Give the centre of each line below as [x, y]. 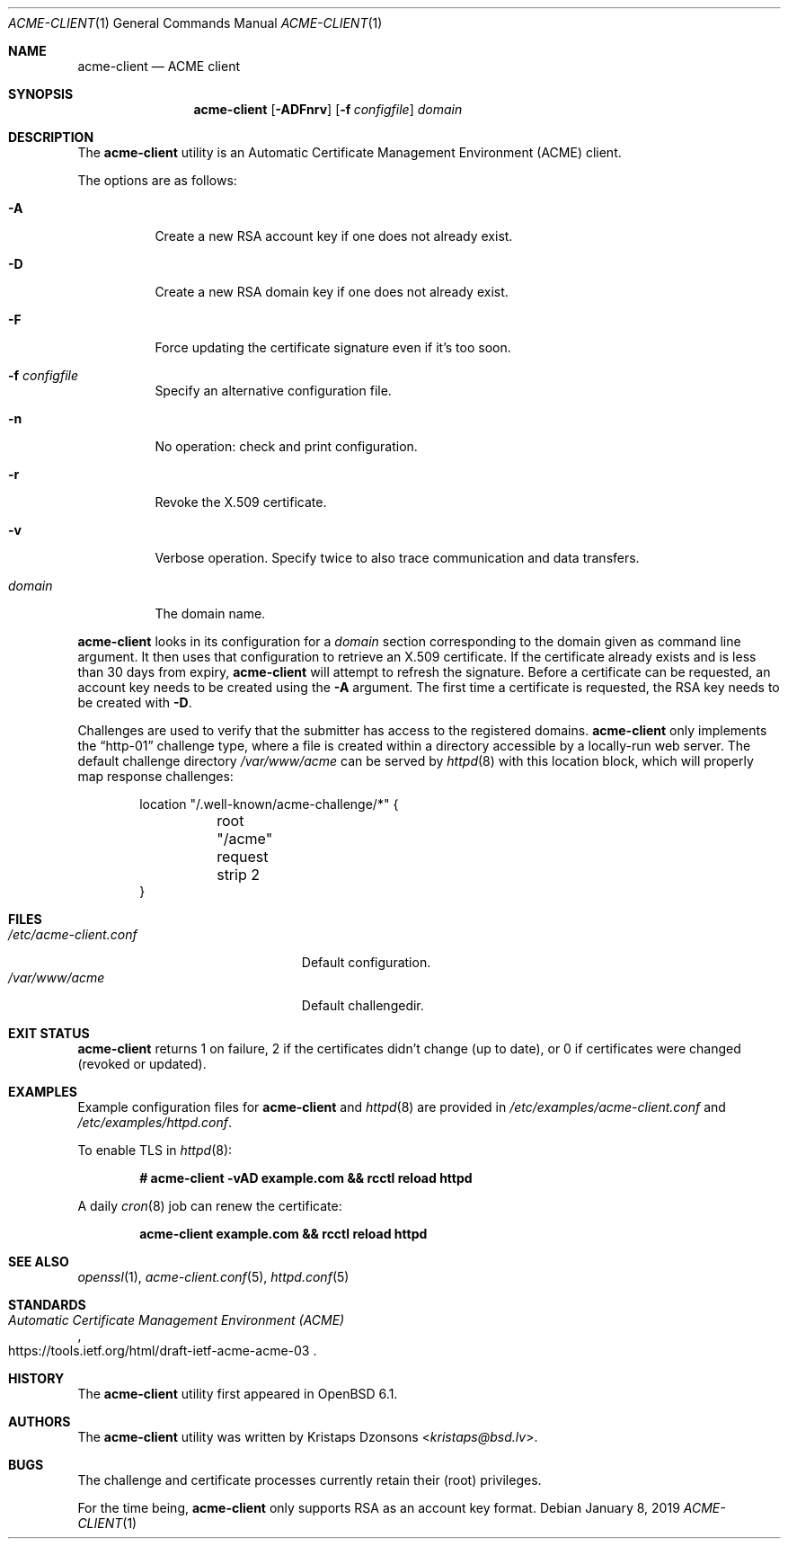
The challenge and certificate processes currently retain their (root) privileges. [310, 1480]
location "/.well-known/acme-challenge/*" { [269, 804]
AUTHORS [40, 1422]
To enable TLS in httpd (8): [155, 1150]
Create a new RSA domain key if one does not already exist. [332, 292]
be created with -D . [135, 702]
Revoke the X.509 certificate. [241, 502]
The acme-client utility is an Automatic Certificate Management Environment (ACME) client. [350, 152]
